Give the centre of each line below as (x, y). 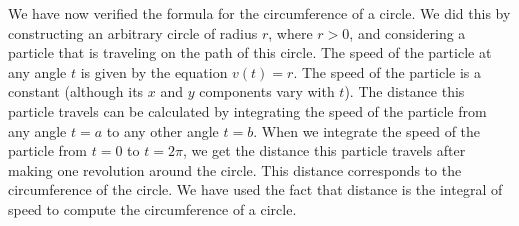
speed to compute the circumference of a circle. (152, 208)
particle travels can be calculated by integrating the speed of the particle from (247, 110)
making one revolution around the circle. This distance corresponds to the (235, 169)
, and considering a (407, 32)
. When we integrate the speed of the (367, 130)
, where (290, 32)
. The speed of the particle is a (387, 71)
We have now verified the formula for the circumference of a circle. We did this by (259, 13)
